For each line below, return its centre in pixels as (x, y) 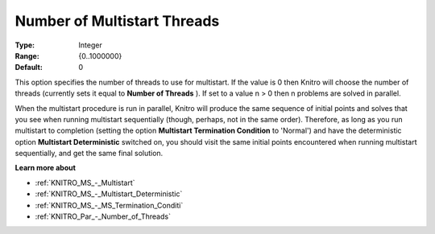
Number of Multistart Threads (117, 21)
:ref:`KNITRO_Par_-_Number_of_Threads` (103, 216)
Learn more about (46, 168)
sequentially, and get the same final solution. (89, 154)
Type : (25, 45)
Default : (29, 68)
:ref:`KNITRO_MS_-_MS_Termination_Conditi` (109, 205)
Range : (27, 55)
